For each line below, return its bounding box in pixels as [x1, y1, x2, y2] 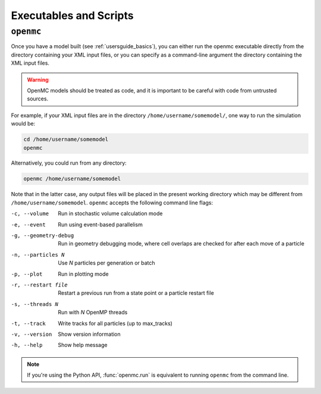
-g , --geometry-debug [11, 232, 74, 239]
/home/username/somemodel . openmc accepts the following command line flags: [11, 199, 213, 206]
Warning [27, 76, 49, 83]
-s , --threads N [11, 301, 59, 307]
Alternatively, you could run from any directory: [11, 159, 127, 166]
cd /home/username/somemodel [23, 136, 109, 143]
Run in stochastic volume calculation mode [58, 210, 163, 217]
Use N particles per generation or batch [58, 259, 156, 267]
